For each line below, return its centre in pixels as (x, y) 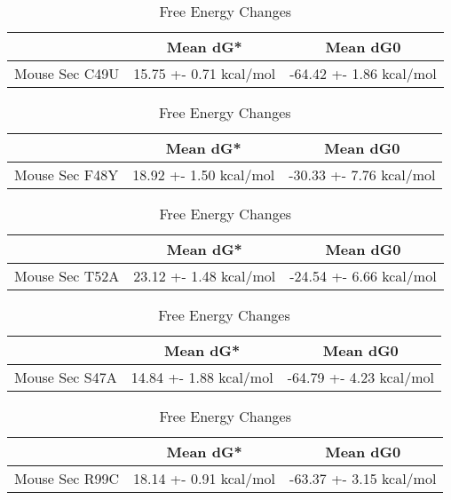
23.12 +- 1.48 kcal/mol (205, 276)
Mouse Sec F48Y (67, 175)
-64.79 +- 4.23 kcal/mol (360, 377)
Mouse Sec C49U (67, 73)
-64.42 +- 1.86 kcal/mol (363, 73)
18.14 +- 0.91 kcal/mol (205, 478)
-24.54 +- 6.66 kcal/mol (363, 276)
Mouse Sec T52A (67, 276)
